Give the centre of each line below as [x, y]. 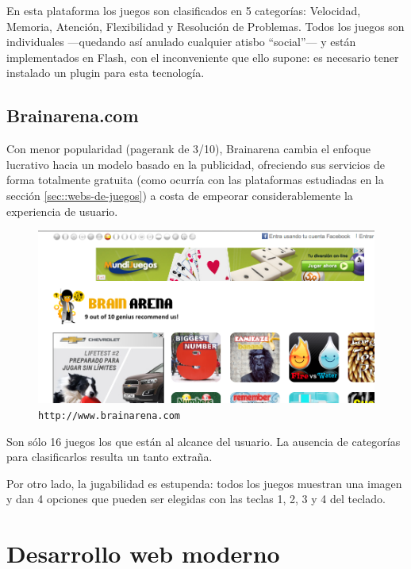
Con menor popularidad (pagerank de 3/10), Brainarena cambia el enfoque [188, 149]
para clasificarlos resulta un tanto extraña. [109, 457]
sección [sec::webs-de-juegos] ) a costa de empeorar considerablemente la [180, 195]
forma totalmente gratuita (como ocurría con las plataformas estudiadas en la [195, 180]
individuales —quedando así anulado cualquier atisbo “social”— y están [181, 42]
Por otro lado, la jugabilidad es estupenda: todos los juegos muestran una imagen [204, 483]
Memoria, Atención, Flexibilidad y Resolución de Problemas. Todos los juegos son [205, 26]
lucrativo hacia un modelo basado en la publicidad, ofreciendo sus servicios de [196, 164]
